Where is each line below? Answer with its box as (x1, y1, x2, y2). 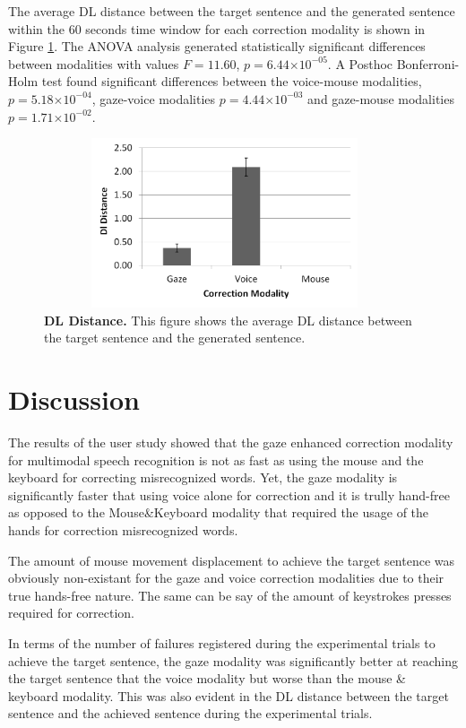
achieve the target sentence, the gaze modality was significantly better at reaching (8, 651, 458, 670)
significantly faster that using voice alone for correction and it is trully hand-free (8, 485, 450, 504)
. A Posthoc (327, 54, 393, 73)
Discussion (8, 381, 140, 418)
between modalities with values (8, 54, 179, 73)
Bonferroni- (396, 54, 460, 73)
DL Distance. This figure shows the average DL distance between (44, 310, 412, 329)
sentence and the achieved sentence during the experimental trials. (8, 704, 373, 723)
